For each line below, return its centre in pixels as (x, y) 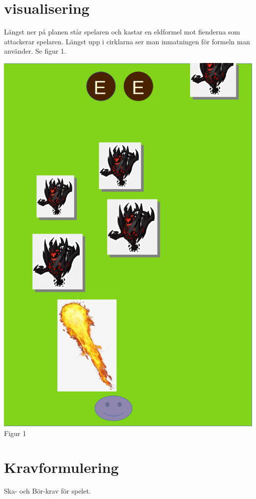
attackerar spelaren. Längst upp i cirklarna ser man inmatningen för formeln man (127, 41)
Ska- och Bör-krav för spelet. (48, 490)
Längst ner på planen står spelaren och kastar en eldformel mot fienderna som (122, 32)
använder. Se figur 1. (35, 51)
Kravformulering (62, 467)
